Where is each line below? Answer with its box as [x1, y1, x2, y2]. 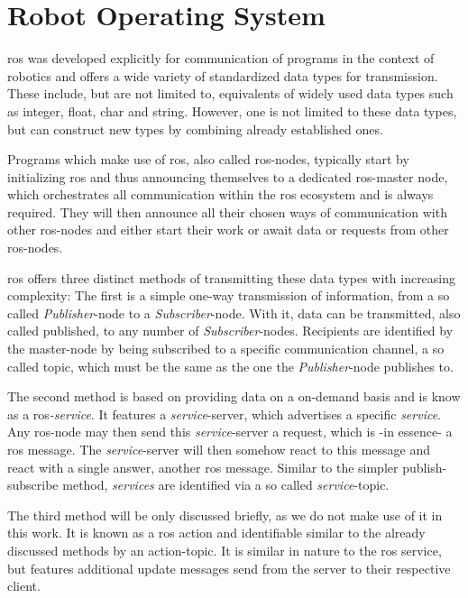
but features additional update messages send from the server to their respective [7, 558, 451, 577]
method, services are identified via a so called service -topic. [62, 475, 390, 494]
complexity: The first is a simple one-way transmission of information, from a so [7, 286, 450, 305]
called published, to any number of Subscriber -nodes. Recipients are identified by [7, 321, 454, 340]
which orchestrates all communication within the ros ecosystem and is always [7, 185, 434, 204]
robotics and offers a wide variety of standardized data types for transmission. [7, 66, 438, 85]
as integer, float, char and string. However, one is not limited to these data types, [7, 101, 457, 120]
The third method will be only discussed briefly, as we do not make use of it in [7, 505, 443, 524]
